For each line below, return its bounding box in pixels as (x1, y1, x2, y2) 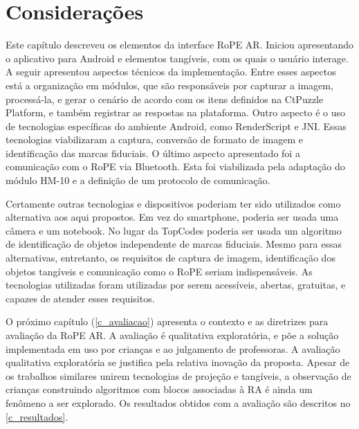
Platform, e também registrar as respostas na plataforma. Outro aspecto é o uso (6, 105, 345, 120)
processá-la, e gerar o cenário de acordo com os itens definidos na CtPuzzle (6, 91, 324, 106)
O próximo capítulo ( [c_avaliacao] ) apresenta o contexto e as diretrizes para (6, 314, 329, 329)
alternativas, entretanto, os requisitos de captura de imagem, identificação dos (6, 250, 335, 265)
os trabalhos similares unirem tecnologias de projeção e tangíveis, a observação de (6, 368, 351, 383)
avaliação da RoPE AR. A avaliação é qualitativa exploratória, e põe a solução (6, 328, 339, 342)
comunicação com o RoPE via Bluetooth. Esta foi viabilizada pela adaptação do (6, 159, 345, 174)
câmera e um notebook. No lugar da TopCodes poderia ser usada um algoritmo (6, 223, 342, 237)
